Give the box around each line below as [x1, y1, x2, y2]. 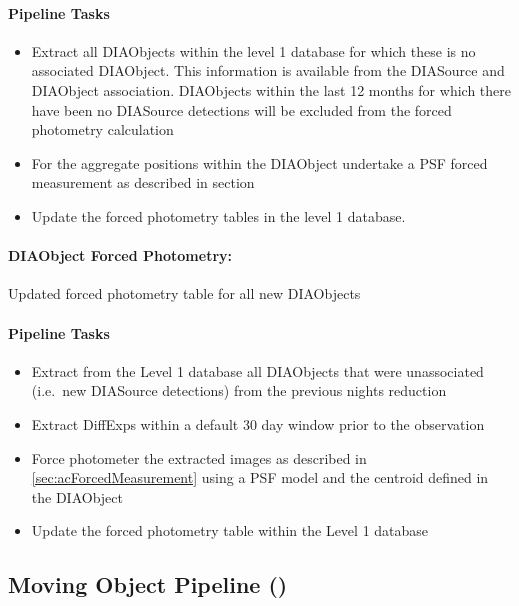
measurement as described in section [31, 172, 255, 193]
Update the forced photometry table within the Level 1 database [31, 520, 429, 541]
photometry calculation [31, 119, 174, 140]
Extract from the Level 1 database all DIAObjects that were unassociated [31, 360, 484, 381]
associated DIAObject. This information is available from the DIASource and [31, 60, 505, 81]
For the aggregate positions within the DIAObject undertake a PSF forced [31, 152, 488, 173]
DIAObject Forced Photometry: [8, 245, 232, 266]
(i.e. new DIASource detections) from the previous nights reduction [31, 380, 447, 401]
